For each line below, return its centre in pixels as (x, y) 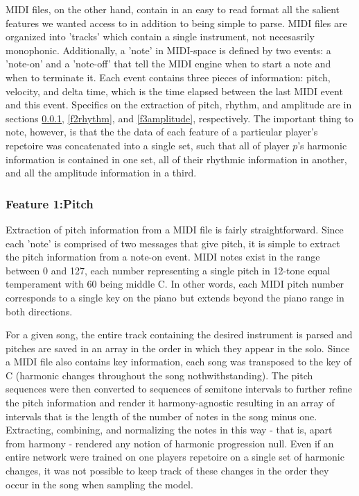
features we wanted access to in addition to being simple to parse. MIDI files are (176, 23)
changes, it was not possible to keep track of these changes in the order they (167, 471)
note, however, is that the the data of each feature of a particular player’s (162, 132)
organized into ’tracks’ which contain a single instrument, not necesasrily (160, 36)
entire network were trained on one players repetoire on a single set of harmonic (175, 457)
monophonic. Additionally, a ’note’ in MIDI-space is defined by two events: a (168, 50)
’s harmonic (322, 145)
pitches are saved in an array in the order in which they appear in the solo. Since (178, 348)
